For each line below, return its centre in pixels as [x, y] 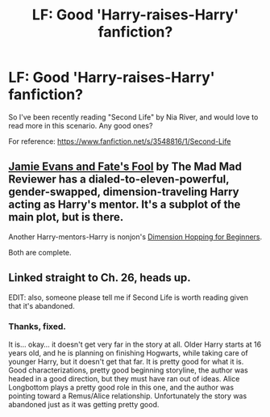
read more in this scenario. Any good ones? [81, 125]
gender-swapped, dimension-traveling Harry [124, 192]
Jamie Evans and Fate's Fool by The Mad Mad [125, 167]
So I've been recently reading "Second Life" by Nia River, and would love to [133, 117]
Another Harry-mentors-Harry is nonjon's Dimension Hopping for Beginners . [135, 237]
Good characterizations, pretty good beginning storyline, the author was [128, 370]
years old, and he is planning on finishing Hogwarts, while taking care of [128, 352]
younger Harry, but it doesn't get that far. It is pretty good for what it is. [126, 361]
